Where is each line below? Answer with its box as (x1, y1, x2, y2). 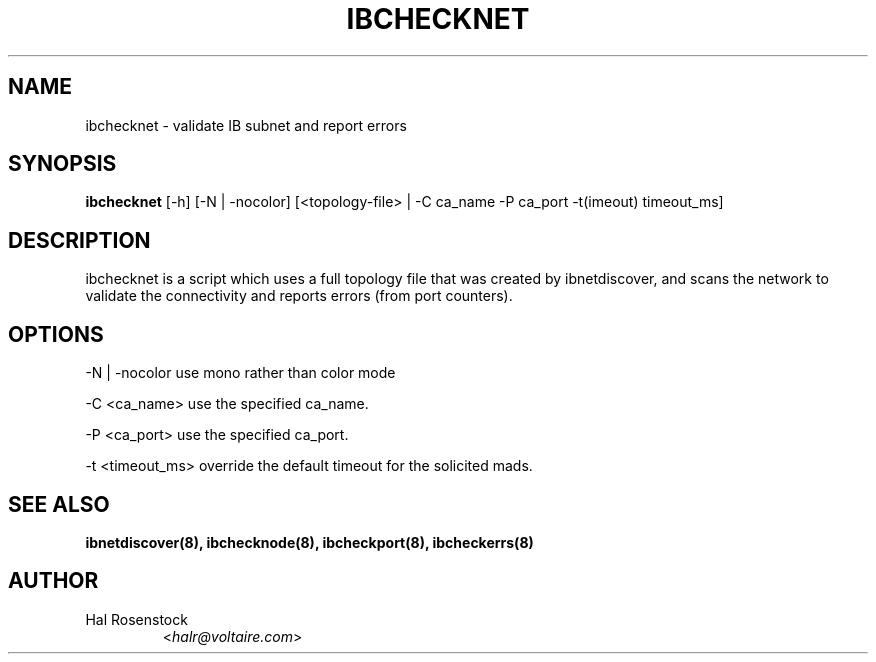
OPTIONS (8, 321, 104, 347)
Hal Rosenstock (85, 610, 188, 628)
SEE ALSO (8, 491, 110, 517)
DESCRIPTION (8, 227, 151, 253)
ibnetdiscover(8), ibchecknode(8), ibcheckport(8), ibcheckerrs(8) (85, 533, 534, 551)
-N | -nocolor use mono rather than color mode (85, 364, 396, 382)
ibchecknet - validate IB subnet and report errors (85, 116, 407, 134)
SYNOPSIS (8, 151, 117, 177)
